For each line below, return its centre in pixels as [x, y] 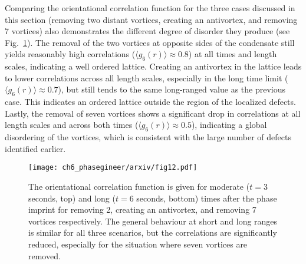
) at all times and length [233, 54]
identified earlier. [35, 148]
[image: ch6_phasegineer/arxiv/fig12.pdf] [113, 168]
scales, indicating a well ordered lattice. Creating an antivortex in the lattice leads [153, 66]
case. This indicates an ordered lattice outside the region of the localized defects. [150, 102]
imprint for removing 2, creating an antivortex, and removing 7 [142, 209]
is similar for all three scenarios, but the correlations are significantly [153, 232]
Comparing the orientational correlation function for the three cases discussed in [150, 8]
